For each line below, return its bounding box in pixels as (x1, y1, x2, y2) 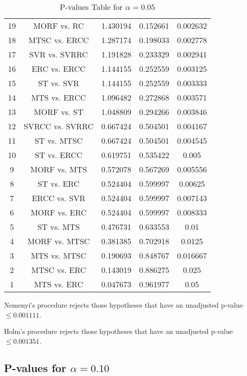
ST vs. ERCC (35, 149, 83, 161)
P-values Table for (59, 1, 123, 12)
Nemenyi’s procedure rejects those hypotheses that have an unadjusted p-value (4, 300, 243, 310)
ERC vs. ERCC (31, 63, 86, 74)
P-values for (4, 360, 66, 375)
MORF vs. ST (34, 106, 84, 117)
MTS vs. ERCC (31, 92, 86, 103)
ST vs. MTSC (34, 135, 83, 146)
